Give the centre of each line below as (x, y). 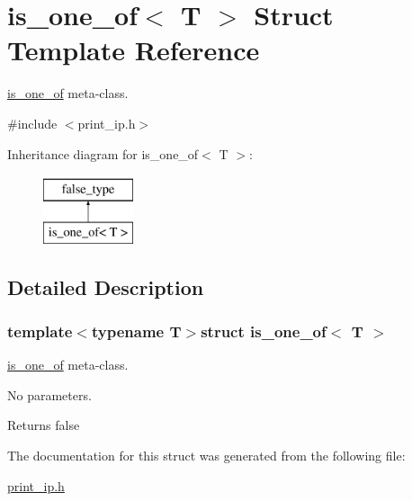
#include (32, 123)
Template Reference (134, 50)
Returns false (44, 425)
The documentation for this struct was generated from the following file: (206, 456)
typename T (136, 331)
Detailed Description (106, 286)
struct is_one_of (264, 331)
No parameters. (49, 394)
